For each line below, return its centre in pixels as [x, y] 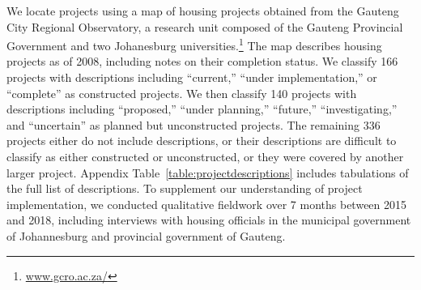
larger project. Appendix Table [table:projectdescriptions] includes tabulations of [208, 172]
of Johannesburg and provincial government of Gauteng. [146, 235]
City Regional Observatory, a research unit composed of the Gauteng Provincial [205, 26]
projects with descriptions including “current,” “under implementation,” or [192, 77]
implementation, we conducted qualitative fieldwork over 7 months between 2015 [207, 204]
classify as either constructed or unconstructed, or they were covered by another [205, 156]
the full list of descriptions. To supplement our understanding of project [185, 188]
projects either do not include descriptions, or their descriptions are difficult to [202, 141]
